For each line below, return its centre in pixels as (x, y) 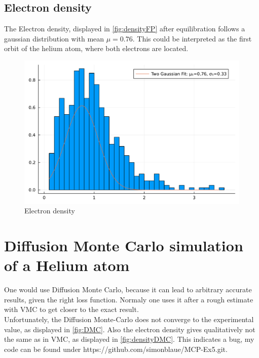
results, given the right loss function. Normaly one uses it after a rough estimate (129, 299)
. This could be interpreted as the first (192, 38)
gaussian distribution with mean (54, 38)
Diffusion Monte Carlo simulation (124, 245)
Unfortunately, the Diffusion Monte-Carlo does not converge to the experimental (129, 319)
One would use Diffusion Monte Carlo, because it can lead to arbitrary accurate (128, 289)
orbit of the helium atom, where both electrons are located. (96, 48)
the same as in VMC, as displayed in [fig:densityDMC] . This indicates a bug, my (129, 339)
